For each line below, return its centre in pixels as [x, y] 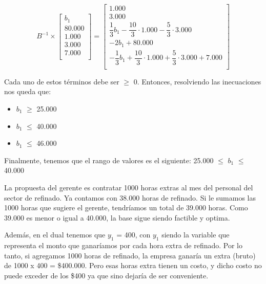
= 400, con [134, 235]
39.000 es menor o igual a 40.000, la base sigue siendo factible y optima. [117, 217]
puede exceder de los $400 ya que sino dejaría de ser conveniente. [106, 275]
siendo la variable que [196, 235]
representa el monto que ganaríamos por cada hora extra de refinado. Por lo [123, 245]
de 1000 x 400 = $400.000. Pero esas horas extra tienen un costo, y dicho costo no [133, 265]
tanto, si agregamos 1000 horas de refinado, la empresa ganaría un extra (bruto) [130, 255]
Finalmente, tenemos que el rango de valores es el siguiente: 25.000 [109, 160]
